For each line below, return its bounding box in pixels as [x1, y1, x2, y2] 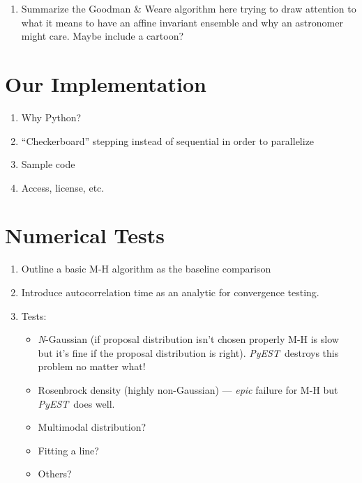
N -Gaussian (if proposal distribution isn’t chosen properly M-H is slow [38, 332, 339, 346]
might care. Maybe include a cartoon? [21, 29, 184, 43]
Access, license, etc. [21, 180, 105, 194]
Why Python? [21, 109, 82, 124]
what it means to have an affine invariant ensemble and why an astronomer [21, 15, 343, 29]
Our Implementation [5, 69, 206, 98]
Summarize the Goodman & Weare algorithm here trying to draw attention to [21, 1, 356, 15]
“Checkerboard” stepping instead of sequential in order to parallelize [21, 133, 315, 148]
